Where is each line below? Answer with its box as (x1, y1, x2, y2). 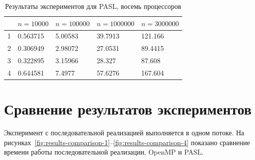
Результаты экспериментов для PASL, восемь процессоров (5, 1, 181, 11)
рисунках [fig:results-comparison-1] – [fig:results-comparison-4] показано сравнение (4, 137, 250, 147)
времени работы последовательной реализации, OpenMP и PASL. (4, 147, 204, 157)
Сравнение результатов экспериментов (4, 99, 252, 119)
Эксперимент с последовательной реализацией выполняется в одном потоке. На (4, 127, 245, 138)
